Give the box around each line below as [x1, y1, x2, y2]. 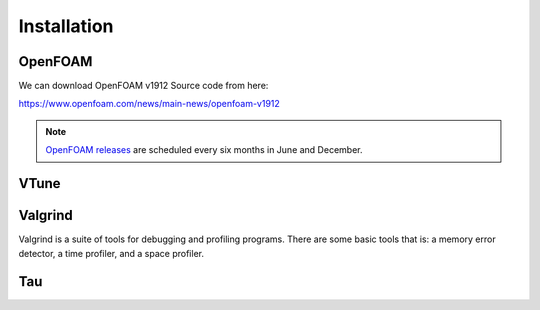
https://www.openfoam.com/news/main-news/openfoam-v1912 [18, 98, 280, 110]
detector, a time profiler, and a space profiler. [18, 247, 205, 259]
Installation [18, 15, 114, 37]
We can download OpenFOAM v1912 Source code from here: [18, 80, 269, 92]
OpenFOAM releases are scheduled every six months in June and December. [45, 144, 363, 156]
